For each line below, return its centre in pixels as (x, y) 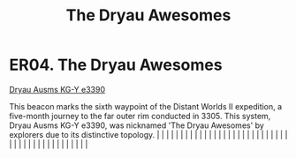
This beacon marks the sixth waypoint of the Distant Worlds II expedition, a (146, 106)
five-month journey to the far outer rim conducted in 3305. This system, (140, 116)
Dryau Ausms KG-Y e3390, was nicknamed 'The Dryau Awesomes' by (137, 125)
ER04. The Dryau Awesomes (116, 65)
